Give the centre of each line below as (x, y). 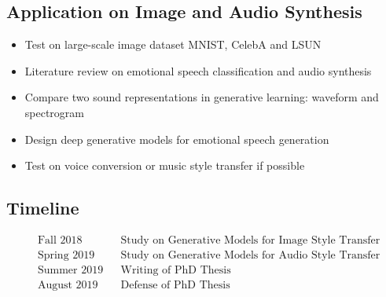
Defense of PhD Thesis (175, 286)
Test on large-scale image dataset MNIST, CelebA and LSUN (173, 44)
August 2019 (68, 286)
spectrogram (55, 112)
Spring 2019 (66, 256)
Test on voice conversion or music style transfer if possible (165, 165)
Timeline (43, 208)
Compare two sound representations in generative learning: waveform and (202, 97)
